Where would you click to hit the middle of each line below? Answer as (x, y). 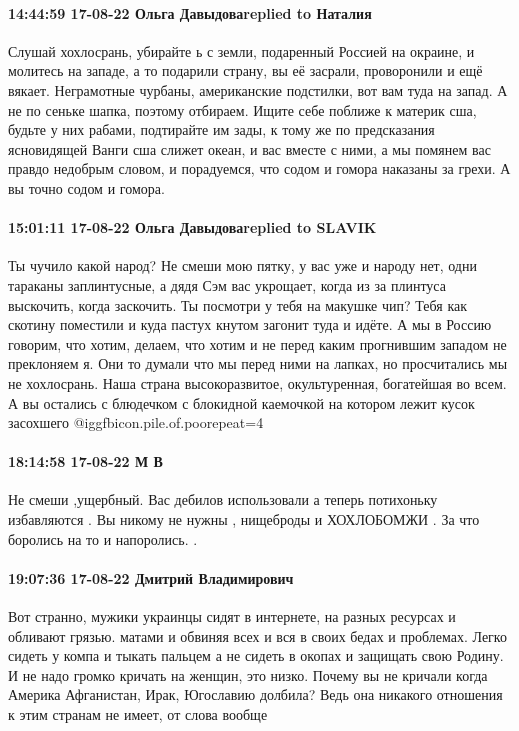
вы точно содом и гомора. (86, 187)
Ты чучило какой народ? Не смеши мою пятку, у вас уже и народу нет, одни (242, 265)
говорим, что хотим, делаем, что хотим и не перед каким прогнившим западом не (257, 343)
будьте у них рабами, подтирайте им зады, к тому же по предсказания (221, 129)
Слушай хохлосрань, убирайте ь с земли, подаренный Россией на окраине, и (241, 50)
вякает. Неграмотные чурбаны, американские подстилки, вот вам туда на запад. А (258, 89)
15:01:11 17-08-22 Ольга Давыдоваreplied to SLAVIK (192, 227)
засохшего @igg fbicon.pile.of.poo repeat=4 (136, 422)
